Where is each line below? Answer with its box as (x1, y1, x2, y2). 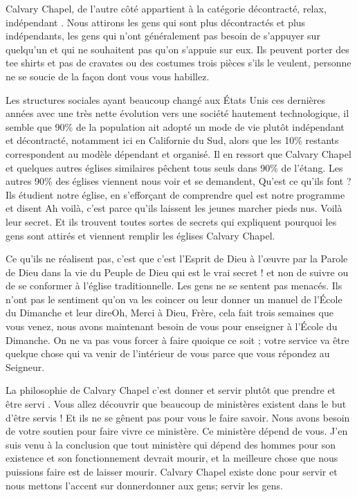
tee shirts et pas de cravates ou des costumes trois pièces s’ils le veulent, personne (6, 55, 351, 70)
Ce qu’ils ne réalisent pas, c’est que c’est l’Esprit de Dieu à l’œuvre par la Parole (6, 251, 348, 266)
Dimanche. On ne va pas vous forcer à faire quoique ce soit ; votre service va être (6, 332, 349, 347)
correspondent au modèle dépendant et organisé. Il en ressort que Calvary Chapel (6, 146, 351, 161)
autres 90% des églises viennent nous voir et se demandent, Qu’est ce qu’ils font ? (6, 174, 351, 188)
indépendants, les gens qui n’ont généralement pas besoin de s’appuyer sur (6, 28, 320, 43)
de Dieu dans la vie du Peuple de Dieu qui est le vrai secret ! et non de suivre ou (6, 264, 349, 279)
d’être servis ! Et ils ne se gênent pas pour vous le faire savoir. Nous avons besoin (6, 410, 350, 424)
